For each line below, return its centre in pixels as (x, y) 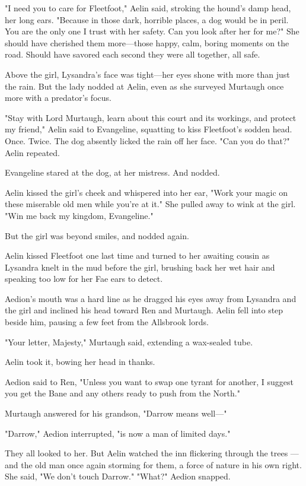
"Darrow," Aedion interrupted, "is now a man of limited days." (118, 433)
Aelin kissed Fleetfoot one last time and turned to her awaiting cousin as (137, 255)
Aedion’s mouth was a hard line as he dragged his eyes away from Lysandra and (151, 298)
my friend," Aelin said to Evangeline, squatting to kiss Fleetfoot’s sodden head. (149, 129)
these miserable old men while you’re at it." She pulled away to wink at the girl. (150, 204)
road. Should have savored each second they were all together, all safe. (133, 54)
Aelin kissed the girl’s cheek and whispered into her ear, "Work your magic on (146, 192)
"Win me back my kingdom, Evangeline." (79, 215)
